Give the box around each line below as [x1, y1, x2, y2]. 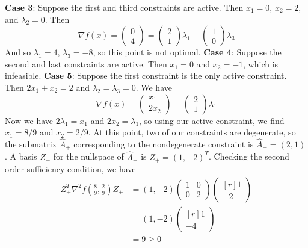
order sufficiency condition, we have [5, 163, 136, 175]
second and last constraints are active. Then [5, 57, 167, 70]
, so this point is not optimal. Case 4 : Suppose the [93, 46, 282, 58]
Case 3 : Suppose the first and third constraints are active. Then [5, 1, 244, 13]
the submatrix [5, 137, 57, 150]
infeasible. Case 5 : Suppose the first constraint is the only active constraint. [5, 69, 287, 82]
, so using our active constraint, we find [139, 114, 285, 126]
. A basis [5, 150, 37, 163]
